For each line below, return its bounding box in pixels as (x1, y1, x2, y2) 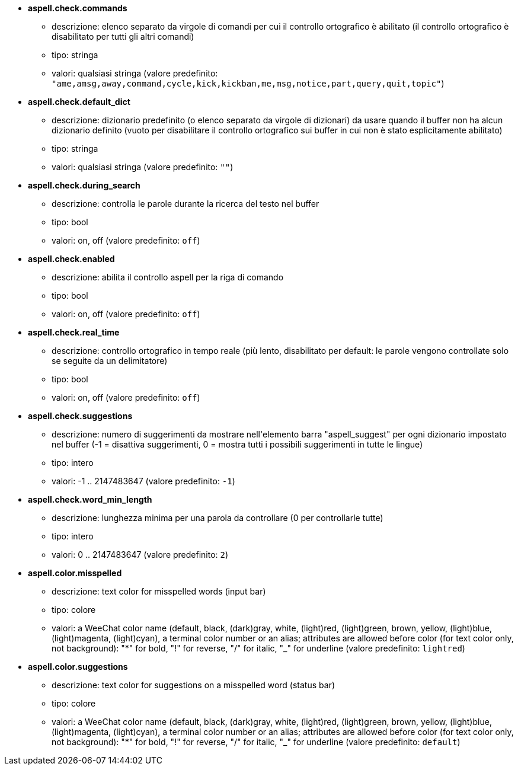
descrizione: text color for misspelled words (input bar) (52, 586, 266, 596)
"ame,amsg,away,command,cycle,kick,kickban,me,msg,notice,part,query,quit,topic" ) (52, 78, 445, 88)
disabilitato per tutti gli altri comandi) (52, 31, 194, 41)
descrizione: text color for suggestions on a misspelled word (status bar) (52, 680, 335, 690)
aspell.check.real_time (28, 327, 120, 337)
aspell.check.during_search (28, 180, 140, 190)
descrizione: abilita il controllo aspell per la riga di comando (52, 272, 284, 282)
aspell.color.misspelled (28, 568, 122, 578)
